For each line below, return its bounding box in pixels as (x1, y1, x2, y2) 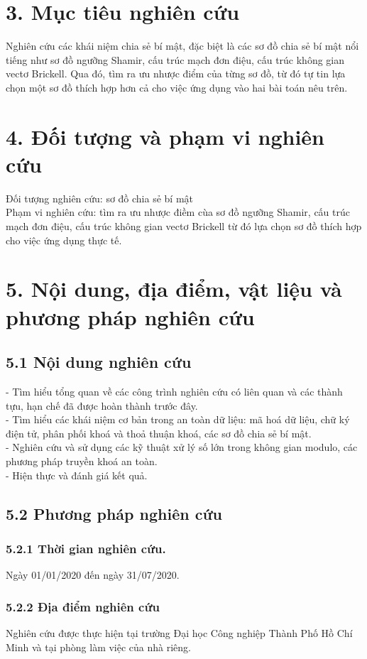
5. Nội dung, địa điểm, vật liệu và (6, 274, 342, 303)
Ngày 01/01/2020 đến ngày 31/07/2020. (6, 567, 180, 582)
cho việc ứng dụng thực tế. (6, 232, 122, 247)
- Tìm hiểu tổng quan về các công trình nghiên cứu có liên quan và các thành (6, 383, 343, 398)
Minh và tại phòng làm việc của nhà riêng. (6, 639, 192, 654)
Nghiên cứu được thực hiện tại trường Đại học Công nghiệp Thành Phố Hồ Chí (6, 625, 353, 640)
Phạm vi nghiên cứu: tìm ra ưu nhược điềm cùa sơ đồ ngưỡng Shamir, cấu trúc (6, 205, 350, 219)
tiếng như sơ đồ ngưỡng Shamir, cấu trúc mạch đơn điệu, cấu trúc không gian (6, 52, 345, 67)
